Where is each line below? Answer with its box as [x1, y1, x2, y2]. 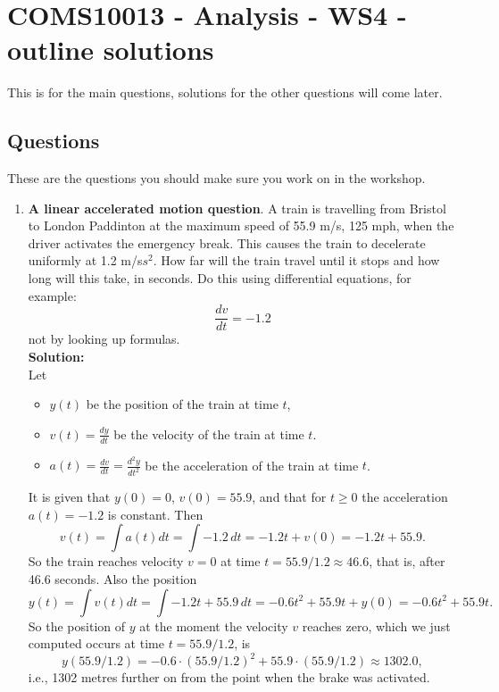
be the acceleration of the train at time [145, 455, 359, 474]
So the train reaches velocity [28, 552, 184, 571]
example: [28, 286, 77, 304]
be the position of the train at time [86, 395, 279, 413]
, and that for [252, 488, 327, 506]
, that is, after [369, 552, 445, 571]
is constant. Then [107, 504, 204, 523]
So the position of [28, 616, 126, 635]
